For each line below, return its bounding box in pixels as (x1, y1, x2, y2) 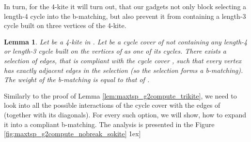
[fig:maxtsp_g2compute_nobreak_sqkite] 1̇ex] (4, 128, 141, 139)
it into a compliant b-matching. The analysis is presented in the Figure (4, 119, 215, 129)
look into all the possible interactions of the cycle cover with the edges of (4, 100, 220, 110)
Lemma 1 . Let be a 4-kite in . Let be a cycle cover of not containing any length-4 (4, 36, 248, 46)
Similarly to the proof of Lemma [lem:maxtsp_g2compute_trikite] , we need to (4, 90, 237, 100)
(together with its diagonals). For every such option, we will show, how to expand (4, 109, 246, 119)
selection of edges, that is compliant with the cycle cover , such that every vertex (4, 55, 242, 65)
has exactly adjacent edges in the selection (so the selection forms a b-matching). (4, 65, 243, 75)
